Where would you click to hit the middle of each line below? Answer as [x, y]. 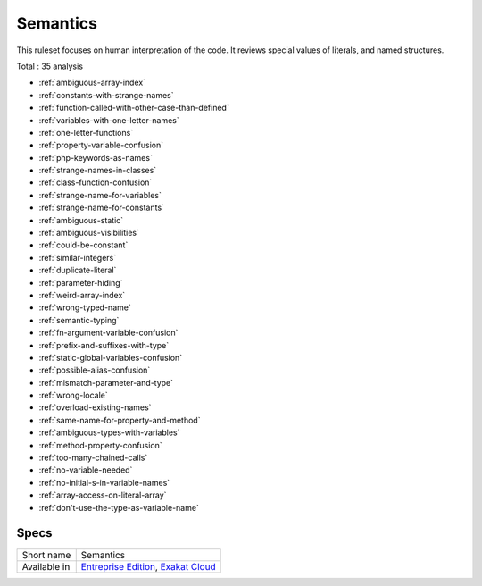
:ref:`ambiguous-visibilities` [89, 233]
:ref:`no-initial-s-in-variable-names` [104, 482]
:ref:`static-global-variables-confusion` [111, 357]
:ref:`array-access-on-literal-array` [103, 495]
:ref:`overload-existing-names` [95, 407]
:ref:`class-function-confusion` [96, 182]
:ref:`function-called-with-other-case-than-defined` [134, 108]
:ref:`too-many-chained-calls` [93, 458]
